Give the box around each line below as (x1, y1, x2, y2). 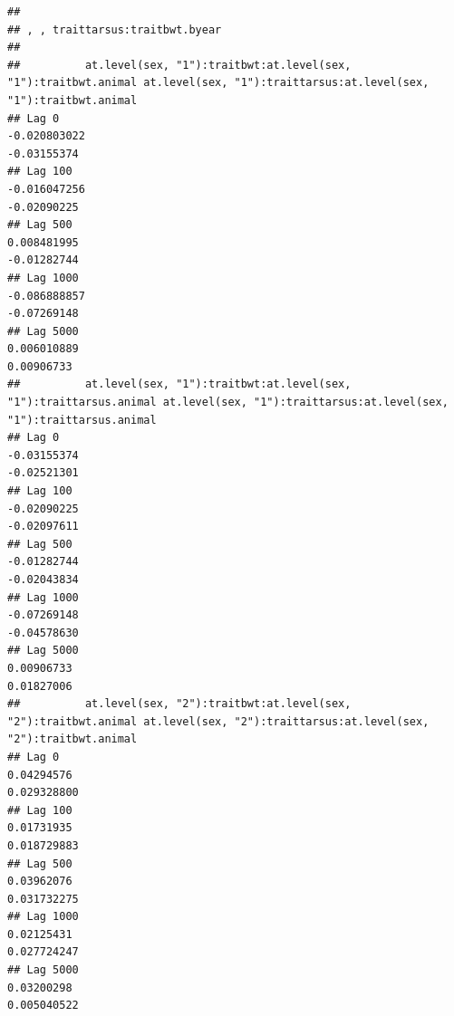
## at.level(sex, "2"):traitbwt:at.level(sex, (7, 697, 352, 711)
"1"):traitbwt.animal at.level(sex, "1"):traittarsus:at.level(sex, (7, 76, 430, 90)
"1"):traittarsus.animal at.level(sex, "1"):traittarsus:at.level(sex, (7, 396, 449, 409)
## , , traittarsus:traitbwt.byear (7, 23, 222, 36)
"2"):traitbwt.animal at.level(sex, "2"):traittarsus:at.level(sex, (7, 714, 430, 728)
